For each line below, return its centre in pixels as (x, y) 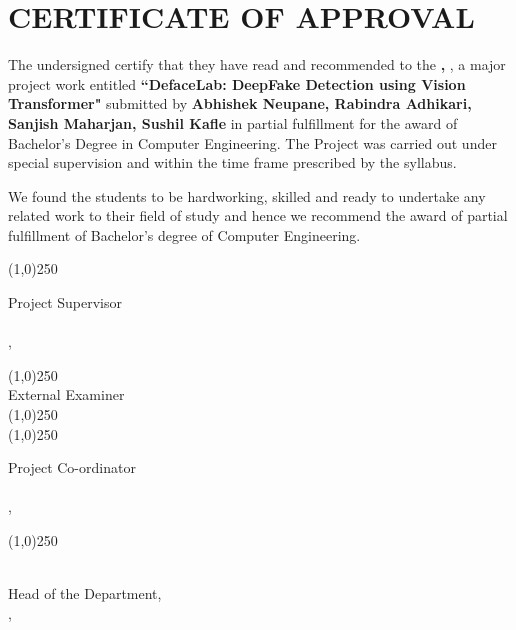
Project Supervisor (65, 302)
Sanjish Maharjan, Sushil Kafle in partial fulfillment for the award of (233, 122)
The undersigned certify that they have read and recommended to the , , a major (257, 64)
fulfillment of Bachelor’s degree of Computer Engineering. (184, 234)
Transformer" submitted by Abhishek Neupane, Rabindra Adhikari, (240, 103)
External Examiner (66, 394)
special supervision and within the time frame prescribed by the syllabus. (232, 162)
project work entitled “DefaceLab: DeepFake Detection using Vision (237, 83)
